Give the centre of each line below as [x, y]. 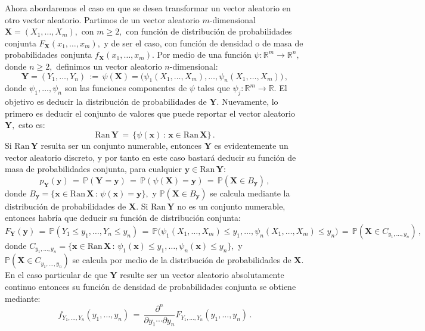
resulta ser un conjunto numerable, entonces [121, 145]
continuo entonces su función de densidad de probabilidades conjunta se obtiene [151, 286]
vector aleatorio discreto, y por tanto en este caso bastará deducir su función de [151, 157]
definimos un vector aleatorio [109, 66]
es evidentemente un [251, 145]
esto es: [32, 125]
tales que [214, 88]
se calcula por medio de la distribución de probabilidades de [182, 260]
